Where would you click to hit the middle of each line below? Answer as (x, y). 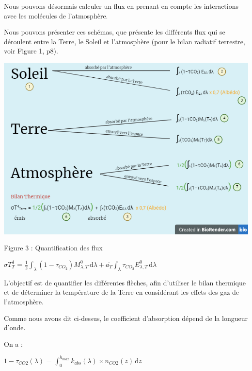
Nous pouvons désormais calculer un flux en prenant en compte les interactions (121, 6)
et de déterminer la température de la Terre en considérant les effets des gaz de (122, 292)
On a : (13, 344)
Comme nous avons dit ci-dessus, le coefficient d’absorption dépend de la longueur (126, 318)
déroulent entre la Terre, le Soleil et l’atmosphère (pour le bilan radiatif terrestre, (125, 41)
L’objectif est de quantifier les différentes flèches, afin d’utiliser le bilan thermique (125, 282)
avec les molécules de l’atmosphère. (56, 15)
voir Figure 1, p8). (31, 51)
